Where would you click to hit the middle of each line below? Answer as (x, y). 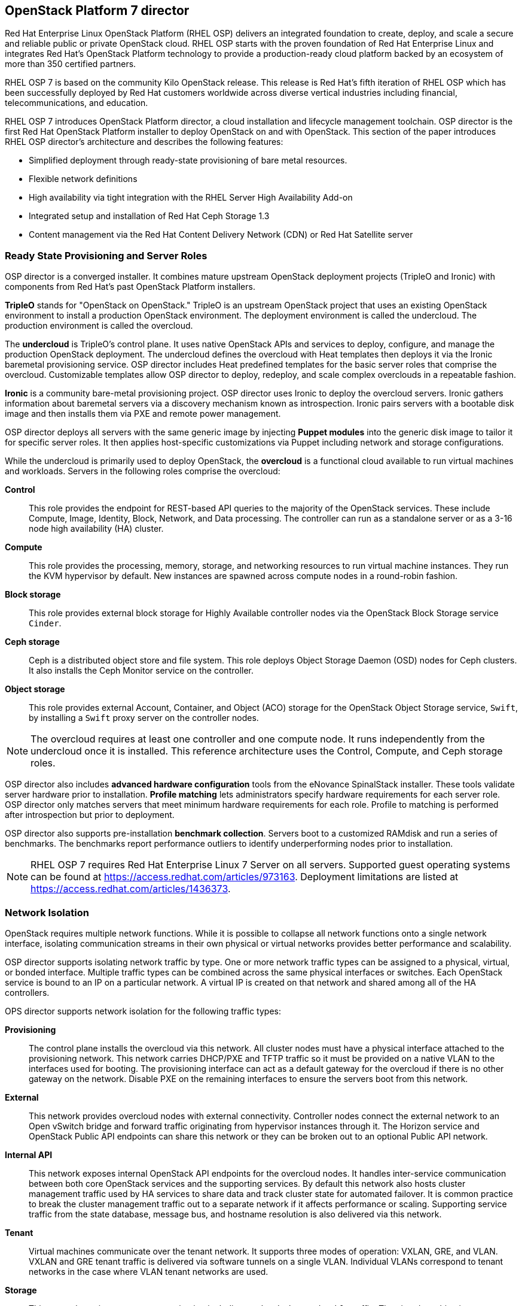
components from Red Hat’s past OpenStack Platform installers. (130, 287)
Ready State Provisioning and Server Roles (106, 255)
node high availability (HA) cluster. (96, 529)
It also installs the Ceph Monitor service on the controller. (141, 671)
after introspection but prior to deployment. (90, 815)
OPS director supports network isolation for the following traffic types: (143, 1011)
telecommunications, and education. (77, 103)
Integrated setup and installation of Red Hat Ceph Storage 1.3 (149, 216)
